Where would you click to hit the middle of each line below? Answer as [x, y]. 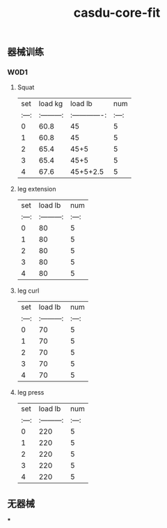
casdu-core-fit [117, 13]
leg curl [28, 291]
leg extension [37, 189]
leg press [31, 393]
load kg [51, 104]
